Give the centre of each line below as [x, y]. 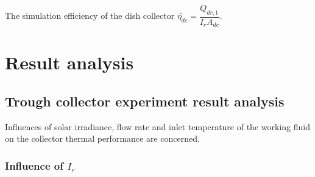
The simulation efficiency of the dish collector [90, 16]
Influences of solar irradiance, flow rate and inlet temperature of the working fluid [157, 126]
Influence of [34, 165]
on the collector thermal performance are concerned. [102, 138]
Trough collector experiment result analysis [145, 101]
